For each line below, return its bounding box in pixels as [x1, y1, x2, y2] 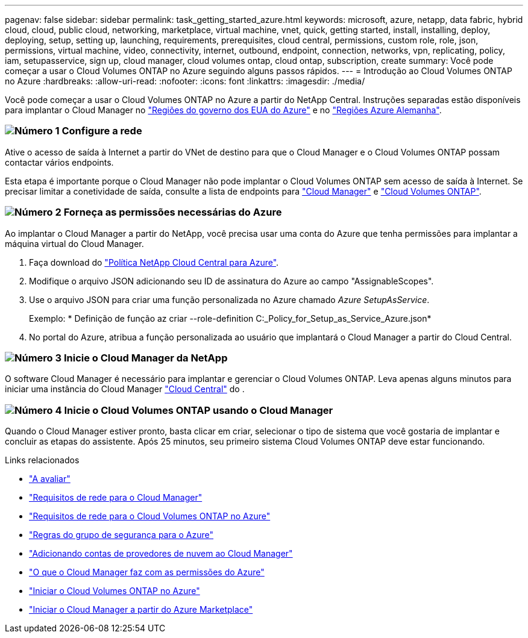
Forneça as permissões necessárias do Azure [63, 206, 282, 219]
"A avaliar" [29, 474, 71, 484]
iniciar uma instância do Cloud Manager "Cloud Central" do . [5, 384, 245, 395]
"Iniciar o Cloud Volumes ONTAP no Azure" [29, 586, 200, 596]
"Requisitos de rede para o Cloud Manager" [29, 492, 203, 502]
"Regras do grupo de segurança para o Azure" [29, 530, 214, 540]
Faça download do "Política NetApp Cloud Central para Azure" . [29, 257, 279, 267]
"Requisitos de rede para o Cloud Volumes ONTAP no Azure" [29, 511, 271, 521]
